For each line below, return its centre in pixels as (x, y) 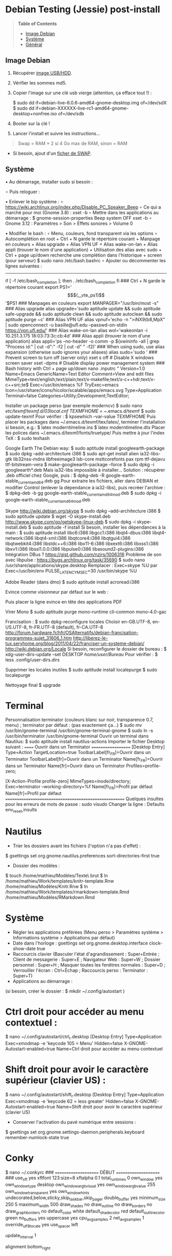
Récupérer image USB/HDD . (42, 73)
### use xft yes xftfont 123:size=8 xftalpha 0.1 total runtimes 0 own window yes (84, 1178)
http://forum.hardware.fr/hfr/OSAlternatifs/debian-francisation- (72, 632)
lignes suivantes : (24, 266)
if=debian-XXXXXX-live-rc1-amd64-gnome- (82, 108)
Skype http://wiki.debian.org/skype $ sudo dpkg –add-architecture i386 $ (83, 511)
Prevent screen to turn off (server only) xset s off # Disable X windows (80, 358)
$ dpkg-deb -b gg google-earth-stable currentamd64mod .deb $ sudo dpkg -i (83, 494)
